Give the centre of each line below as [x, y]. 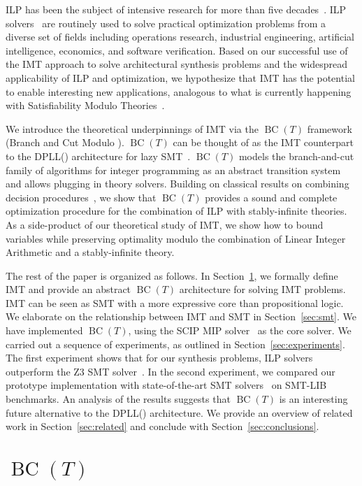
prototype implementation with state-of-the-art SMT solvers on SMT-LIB [166, 385]
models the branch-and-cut [296, 156]
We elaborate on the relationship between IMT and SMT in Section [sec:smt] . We [181, 316]
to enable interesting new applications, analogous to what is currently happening [179, 91]
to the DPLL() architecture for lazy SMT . [98, 156]
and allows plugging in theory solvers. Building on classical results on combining [178, 184]
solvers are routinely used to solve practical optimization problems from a [166, 23]
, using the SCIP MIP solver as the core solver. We [240, 330]
